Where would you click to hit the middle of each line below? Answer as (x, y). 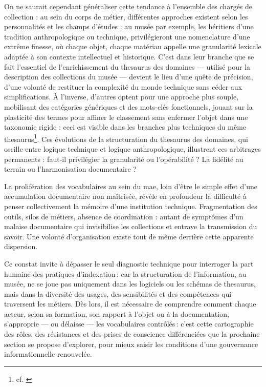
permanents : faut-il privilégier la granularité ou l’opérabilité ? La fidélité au (124, 159)
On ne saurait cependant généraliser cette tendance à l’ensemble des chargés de (128, 6)
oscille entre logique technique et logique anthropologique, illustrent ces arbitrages (132, 148)
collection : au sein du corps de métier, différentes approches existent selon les (126, 16)
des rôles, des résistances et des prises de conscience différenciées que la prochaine (132, 334)
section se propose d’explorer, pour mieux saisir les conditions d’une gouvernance (131, 344)
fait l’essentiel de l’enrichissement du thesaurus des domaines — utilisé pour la (127, 66)
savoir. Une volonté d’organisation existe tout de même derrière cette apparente (129, 236)
